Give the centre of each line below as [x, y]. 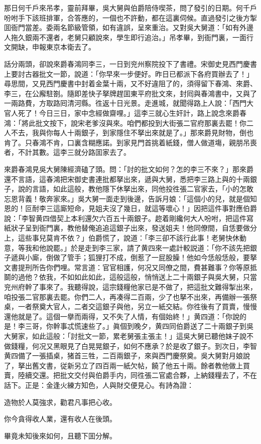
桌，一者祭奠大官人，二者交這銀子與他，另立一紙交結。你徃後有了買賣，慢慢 [130, 306]
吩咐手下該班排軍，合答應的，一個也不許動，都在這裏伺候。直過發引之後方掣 [130, 17]
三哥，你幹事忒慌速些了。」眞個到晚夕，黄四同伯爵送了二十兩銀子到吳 [139, 326]
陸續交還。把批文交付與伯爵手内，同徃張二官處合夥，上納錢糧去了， [130, 375]
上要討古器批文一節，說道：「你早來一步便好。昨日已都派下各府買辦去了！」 [129, 73]
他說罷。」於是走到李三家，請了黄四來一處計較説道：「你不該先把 [144, 247]
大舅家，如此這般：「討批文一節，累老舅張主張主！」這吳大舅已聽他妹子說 [125, 336]
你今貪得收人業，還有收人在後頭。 [60, 419]
